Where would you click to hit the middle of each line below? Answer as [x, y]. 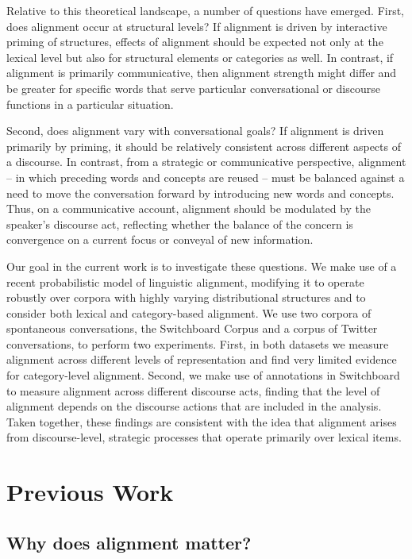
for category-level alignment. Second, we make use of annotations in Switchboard [203, 375]
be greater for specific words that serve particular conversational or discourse [194, 88]
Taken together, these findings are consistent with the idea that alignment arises [202, 421]
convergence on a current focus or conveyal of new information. [160, 239]
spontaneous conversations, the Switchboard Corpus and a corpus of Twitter [192, 328]
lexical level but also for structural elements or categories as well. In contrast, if [200, 57]
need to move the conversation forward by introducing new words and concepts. [200, 193]
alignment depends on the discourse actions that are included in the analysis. [194, 406]
